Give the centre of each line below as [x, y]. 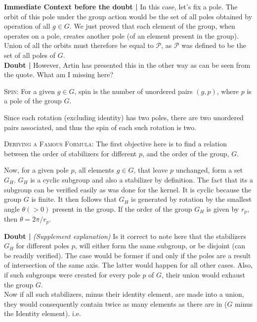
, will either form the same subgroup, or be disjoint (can [160, 246]
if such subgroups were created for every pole [72, 274]
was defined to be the [214, 45]
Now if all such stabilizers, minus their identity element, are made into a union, [124, 294]
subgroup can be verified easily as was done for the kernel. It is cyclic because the [128, 189]
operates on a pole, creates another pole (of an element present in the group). [121, 35]
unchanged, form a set [209, 170]
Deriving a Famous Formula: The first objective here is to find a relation [116, 144]
